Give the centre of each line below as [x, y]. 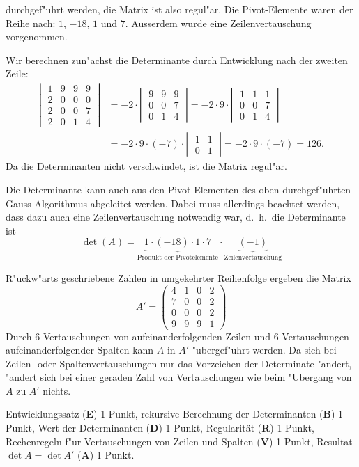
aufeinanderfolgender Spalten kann [80, 350]
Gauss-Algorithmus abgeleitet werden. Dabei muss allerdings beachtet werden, [173, 203]
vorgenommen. [37, 37]
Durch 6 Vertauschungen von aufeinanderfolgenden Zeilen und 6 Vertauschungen [177, 336]
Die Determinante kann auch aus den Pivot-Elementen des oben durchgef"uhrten [178, 189]
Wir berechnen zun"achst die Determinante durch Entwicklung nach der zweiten [177, 60]
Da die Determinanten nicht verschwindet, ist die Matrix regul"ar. [146, 166]
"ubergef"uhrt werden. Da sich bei [264, 350]
